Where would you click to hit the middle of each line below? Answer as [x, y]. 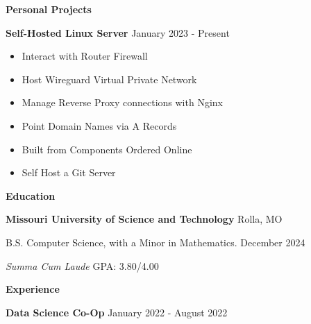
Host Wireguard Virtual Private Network [109, 79]
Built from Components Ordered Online [107, 149]
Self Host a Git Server [69, 172]
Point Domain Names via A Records [99, 125]
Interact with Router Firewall [85, 56]
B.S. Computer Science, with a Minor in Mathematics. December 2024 [155, 242]
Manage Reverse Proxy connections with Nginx [122, 102]
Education [31, 195]
